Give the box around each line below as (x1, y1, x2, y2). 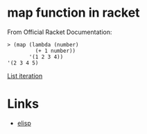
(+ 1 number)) (35, 47, 76, 54)
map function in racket (7, 5, 140, 21)
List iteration (7, 72, 43, 80)
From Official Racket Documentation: (7, 28, 112, 36)
